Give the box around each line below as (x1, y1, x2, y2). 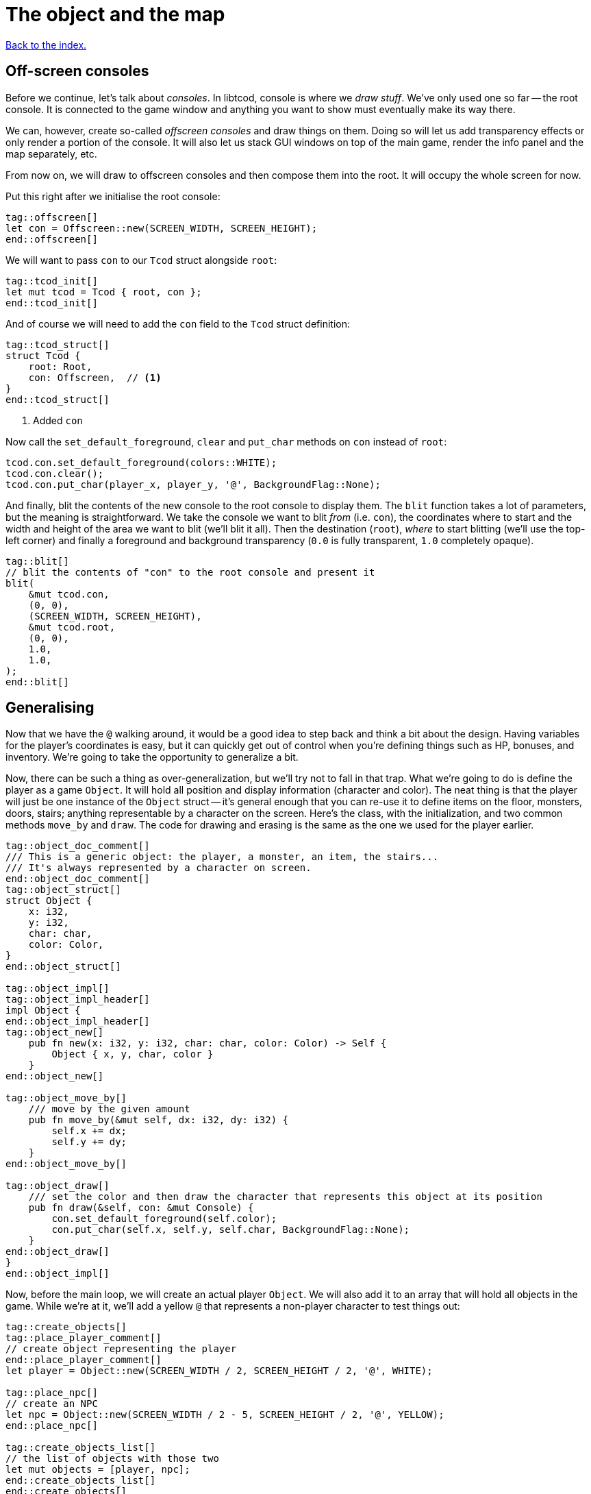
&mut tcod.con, (28, 588, 110, 600)
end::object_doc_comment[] (5, 873, 150, 885)
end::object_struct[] (5, 961, 121, 972)
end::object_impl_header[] (5, 1016, 150, 1027)
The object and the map (5, 3, 225, 26)
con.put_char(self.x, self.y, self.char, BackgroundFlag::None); (51, 1224, 410, 1236)
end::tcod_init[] (5, 297, 98, 308)
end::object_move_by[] (5, 1158, 127, 1170)
